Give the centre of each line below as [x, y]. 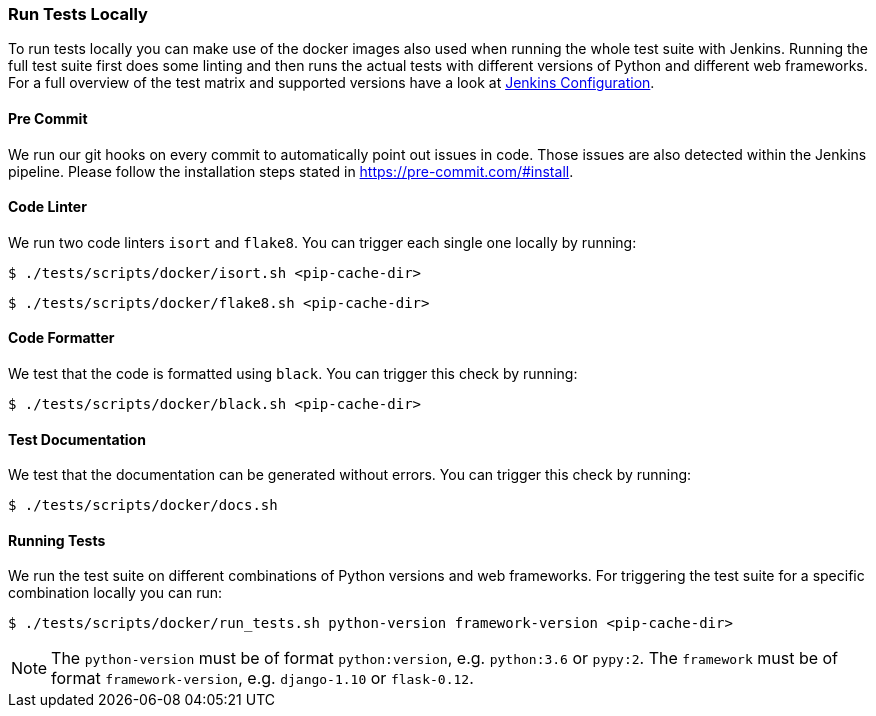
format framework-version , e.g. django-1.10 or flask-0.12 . [262, 678]
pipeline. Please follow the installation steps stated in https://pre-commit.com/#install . [291, 171]
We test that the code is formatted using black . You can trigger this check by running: [293, 374]
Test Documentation [77, 439]
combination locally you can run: [115, 593]
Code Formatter [61, 338]
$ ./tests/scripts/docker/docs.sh [143, 505]
